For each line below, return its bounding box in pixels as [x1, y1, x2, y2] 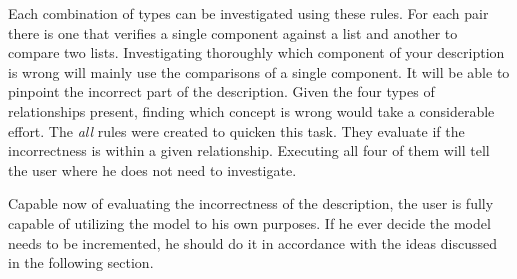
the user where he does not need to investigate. [8, 159, 297, 180]
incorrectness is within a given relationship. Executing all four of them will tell [8, 140, 490, 161]
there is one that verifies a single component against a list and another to [8, 22, 458, 43]
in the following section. [8, 252, 154, 273]
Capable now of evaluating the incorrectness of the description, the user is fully [8, 193, 494, 214]
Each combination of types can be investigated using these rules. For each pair [8, 3, 489, 23]
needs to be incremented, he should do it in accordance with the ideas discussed [8, 232, 497, 253]
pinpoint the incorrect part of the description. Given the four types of [8, 81, 435, 102]
